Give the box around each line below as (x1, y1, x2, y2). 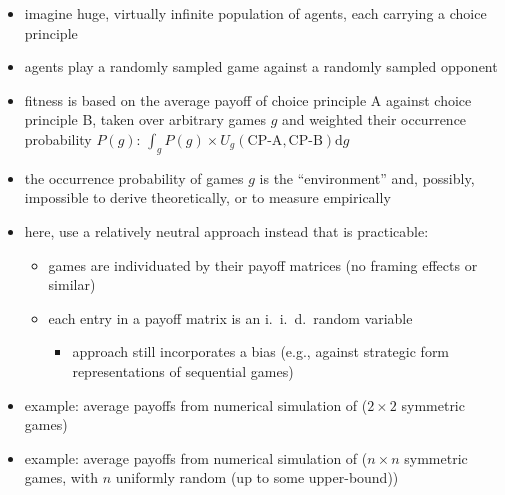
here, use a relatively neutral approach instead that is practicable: (24, 220, 429, 241)
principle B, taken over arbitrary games (24, 109, 266, 130)
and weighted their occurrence (282, 109, 467, 130)
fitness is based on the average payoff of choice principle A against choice (24, 89, 472, 110)
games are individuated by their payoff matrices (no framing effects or (48, 254, 478, 275)
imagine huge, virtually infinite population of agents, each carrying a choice (24, 3, 487, 23)
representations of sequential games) (72, 360, 294, 381)
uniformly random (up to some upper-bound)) (115, 467, 399, 488)
